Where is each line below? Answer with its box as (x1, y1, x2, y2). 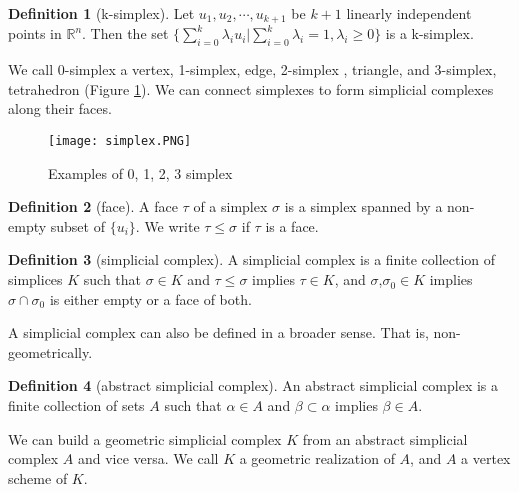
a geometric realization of (239, 448, 395, 469)
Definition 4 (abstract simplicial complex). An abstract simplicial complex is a (8, 375, 499, 396)
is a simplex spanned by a (284, 196, 443, 217)
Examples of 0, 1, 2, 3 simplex (48, 162, 233, 183)
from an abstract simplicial (302, 428, 468, 449)
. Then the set (82, 23, 169, 44)
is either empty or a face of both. (49, 288, 252, 309)
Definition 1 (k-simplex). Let (8, 3, 195, 23)
